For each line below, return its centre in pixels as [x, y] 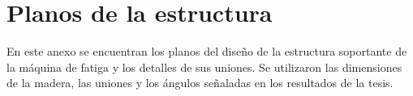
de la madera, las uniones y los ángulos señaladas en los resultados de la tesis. [200, 83]
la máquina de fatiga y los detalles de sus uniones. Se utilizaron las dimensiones [204, 67]
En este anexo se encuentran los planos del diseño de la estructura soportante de [207, 51]
